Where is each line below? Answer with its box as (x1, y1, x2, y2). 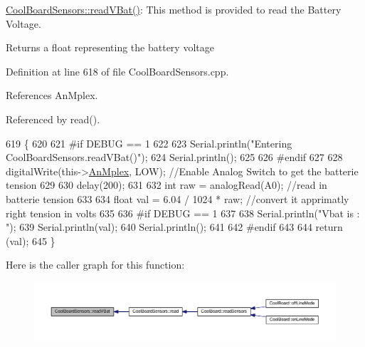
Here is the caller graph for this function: (6, 257, 185, 272)
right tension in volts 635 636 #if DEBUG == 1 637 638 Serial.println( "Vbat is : (6, 205, 360, 220)
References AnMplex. (6, 88, 98, 103)
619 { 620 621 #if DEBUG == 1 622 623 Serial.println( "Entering (6, 135, 292, 150)
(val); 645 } (6, 233, 55, 248)
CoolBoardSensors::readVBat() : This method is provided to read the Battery (6, 2, 342, 16)
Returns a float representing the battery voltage (6, 40, 214, 55)
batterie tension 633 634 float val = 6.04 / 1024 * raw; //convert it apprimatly (6, 191, 349, 206)
